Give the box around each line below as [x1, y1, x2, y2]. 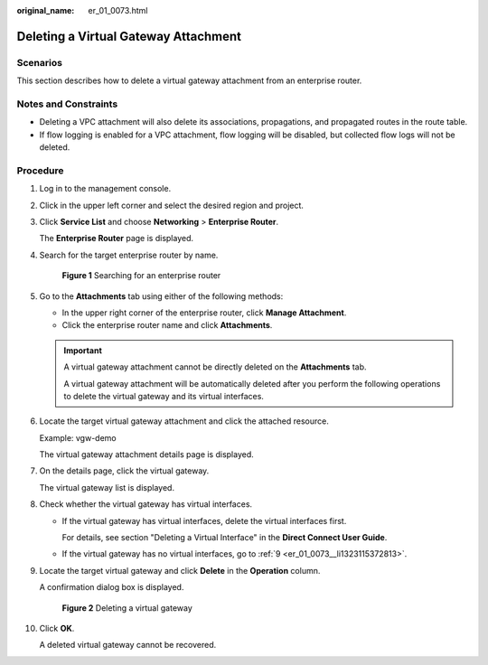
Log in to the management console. [39, 183, 172, 194]
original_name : [16, 5, 75, 15]
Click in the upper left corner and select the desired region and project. [39, 200, 305, 211]
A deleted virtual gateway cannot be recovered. [39, 640, 217, 651]
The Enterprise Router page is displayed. [39, 233, 194, 244]
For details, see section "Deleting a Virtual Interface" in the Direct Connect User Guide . [61, 532, 388, 543]
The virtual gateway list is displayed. [39, 482, 175, 492]
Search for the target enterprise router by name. [39, 249, 219, 260]
